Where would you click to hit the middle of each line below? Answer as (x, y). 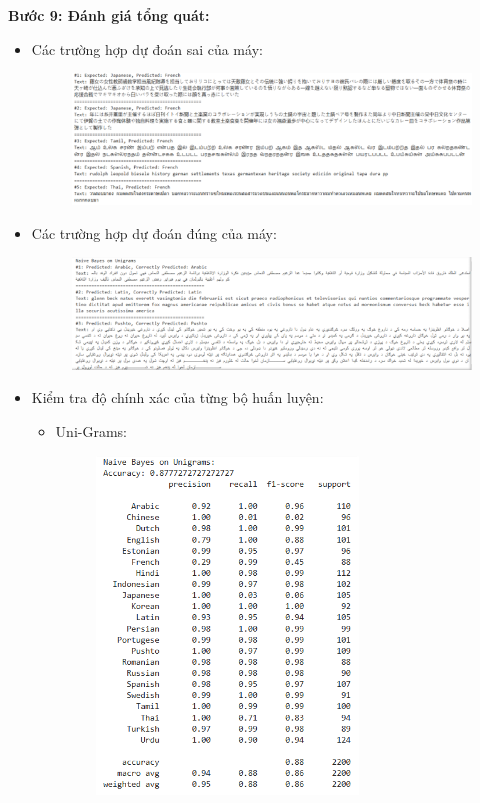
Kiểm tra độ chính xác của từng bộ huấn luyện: (177, 397)
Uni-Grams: (91, 430)
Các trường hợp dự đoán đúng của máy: (154, 232)
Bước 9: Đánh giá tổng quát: (109, 15)
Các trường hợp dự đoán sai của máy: (147, 48)
